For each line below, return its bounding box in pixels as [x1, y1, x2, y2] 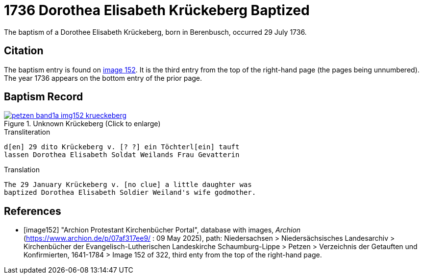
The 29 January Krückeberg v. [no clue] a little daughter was [4, 181, 252, 189]
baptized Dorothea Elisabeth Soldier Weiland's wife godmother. [4, 188, 256, 197]
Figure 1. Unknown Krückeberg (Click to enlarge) [4, 119, 161, 128]
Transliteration [4, 128, 50, 137]
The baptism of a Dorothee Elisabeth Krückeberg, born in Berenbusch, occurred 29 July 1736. [4, 27, 307, 36]
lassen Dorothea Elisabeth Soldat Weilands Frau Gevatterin [4, 151, 240, 159]
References [4, 205, 61, 217]
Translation [4, 165, 40, 174]
